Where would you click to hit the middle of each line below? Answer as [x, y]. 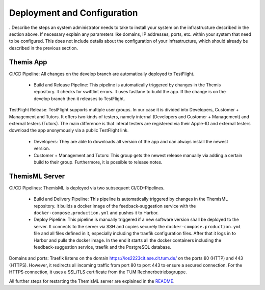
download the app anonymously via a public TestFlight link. [69, 131]
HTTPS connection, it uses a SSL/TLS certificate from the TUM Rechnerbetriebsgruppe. [98, 272]
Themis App [28, 62]
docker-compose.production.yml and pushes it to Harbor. [96, 213]
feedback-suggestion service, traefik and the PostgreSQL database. [103, 247]
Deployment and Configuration [74, 13]
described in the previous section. [43, 48]
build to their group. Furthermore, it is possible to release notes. [98, 162]
